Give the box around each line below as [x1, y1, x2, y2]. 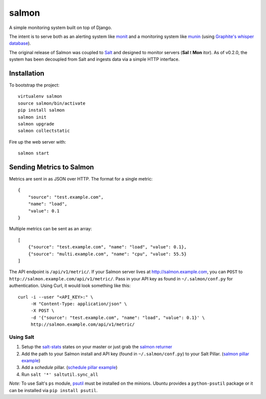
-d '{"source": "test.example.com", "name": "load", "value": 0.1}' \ [31, 315, 205, 320]
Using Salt [9, 334, 34, 340]
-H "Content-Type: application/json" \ [31, 301, 128, 307]
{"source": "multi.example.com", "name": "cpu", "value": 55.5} [28, 251, 187, 257]
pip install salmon [18, 107, 65, 113]
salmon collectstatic [18, 128, 70, 134]
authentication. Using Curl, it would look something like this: [9, 283, 131, 289]
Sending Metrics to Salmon [9, 163, 94, 171]
